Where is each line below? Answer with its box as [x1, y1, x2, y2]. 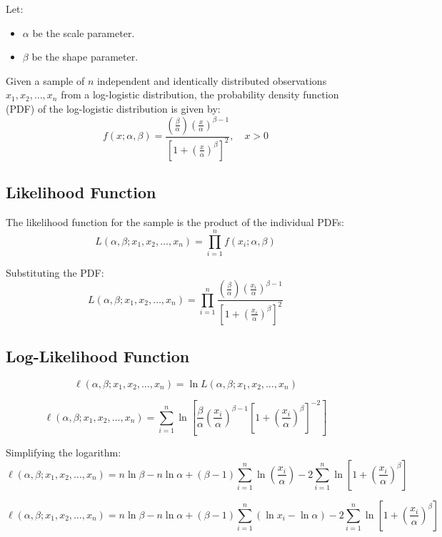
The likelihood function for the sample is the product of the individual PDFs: [6, 215, 344, 230]
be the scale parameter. [32, 25, 135, 40]
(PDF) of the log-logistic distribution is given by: [6, 101, 221, 116]
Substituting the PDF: [6, 265, 104, 280]
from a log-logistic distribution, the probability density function [61, 87, 339, 102]
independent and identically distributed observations [96, 73, 327, 88]
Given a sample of [6, 73, 85, 88]
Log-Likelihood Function [6, 345, 190, 367]
